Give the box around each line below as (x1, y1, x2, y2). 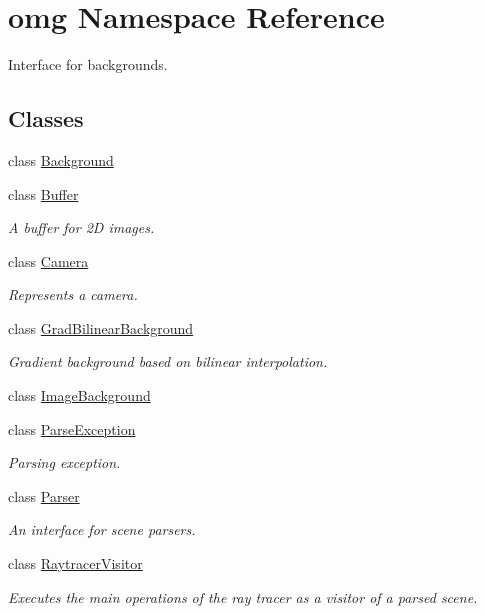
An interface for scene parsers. (8, 519, 196, 540)
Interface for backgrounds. (8, 54, 168, 75)
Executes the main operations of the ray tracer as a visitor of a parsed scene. (8, 586, 478, 607)
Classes (8, 103, 84, 134)
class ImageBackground (8, 385, 151, 406)
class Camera (8, 250, 89, 271)
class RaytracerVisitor (8, 553, 143, 574)
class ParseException (8, 418, 136, 439)
